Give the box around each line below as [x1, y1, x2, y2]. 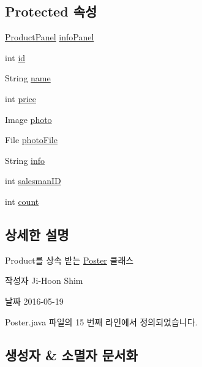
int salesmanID [5, 174, 61, 187]
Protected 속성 [5, 2, 97, 21]
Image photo [5, 113, 52, 125]
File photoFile [5, 133, 58, 146]
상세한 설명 [5, 224, 69, 243]
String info [5, 154, 45, 166]
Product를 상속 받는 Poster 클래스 [5, 253, 134, 266]
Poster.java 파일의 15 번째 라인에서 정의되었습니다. [5, 315, 198, 328]
